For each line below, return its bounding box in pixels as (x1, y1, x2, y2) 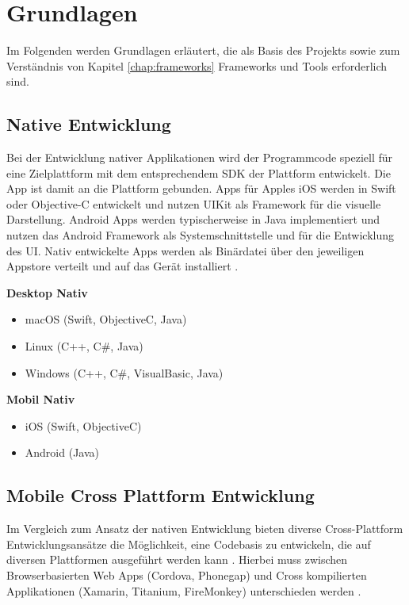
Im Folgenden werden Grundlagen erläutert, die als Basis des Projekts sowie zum (6, 42, 400, 59)
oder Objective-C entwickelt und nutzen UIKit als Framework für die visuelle (6, 195, 381, 212)
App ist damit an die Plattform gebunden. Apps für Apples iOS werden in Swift (6, 180, 396, 197)
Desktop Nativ (6, 284, 88, 301)
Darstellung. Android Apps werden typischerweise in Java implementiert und (6, 211, 380, 228)
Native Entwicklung (6, 112, 171, 136)
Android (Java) (25, 444, 99, 461)
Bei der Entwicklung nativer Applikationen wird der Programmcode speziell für (6, 149, 393, 166)
